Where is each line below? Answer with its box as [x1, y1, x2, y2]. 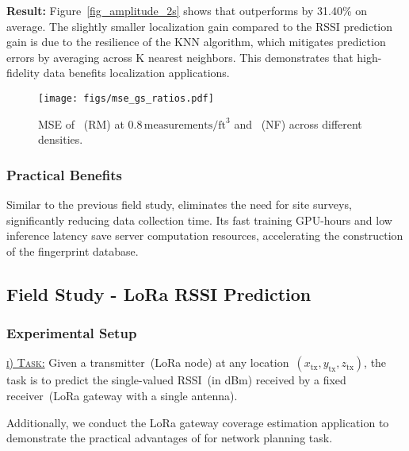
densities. [38, 131, 83, 148]
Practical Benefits [6, 164, 122, 184]
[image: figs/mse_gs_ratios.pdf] [38, 92, 214, 104]
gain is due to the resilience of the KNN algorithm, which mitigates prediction [6, 33, 386, 50]
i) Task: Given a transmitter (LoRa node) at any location [6, 354, 289, 371]
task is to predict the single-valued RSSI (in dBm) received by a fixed [6, 372, 346, 388]
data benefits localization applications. [43, 64, 230, 81]
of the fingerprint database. [6, 242, 139, 259]
